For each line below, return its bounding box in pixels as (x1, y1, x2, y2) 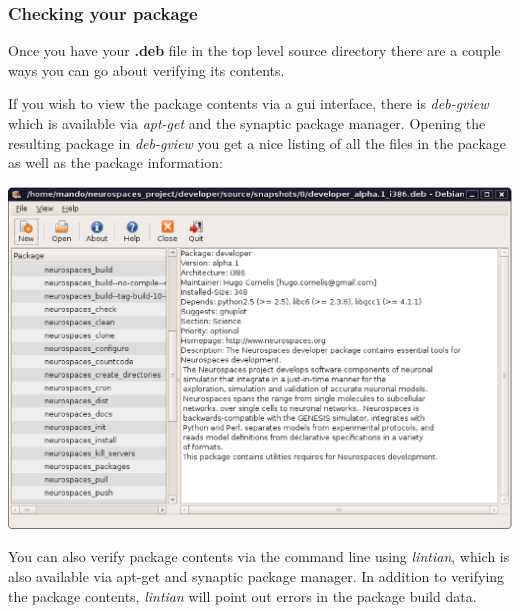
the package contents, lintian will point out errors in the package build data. (8, 585, 477, 606)
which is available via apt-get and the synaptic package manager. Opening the (8, 113, 486, 133)
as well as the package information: (8, 152, 223, 173)
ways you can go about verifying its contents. (8, 59, 285, 80)
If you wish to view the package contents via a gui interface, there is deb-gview (8, 93, 489, 114)
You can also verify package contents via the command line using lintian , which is (8, 546, 510, 567)
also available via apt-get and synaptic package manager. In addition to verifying (8, 566, 505, 587)
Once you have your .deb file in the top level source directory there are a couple (8, 40, 501, 61)
